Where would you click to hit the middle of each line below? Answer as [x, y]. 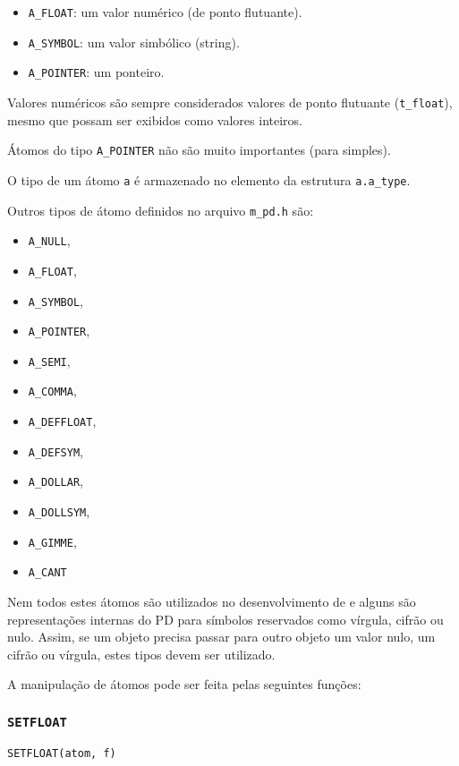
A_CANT [47, 573]
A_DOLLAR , [55, 481]
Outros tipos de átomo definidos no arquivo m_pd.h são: [161, 210]
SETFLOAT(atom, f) [62, 753]
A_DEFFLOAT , [62, 421]
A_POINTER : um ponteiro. [96, 72]
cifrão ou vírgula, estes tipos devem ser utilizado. [141, 654]
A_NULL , [49, 240]
